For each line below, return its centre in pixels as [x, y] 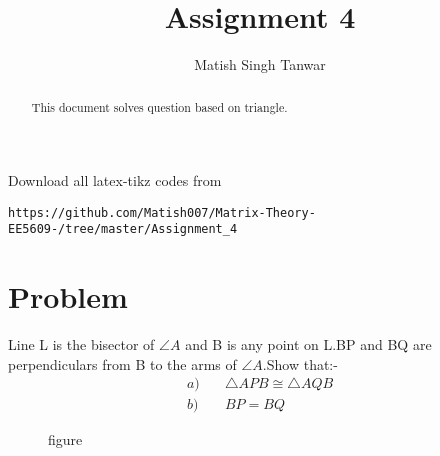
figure [65, 439]
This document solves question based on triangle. [159, 106]
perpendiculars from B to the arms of [122, 363]
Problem [68, 296]
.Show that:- [300, 363]
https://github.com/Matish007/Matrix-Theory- [162, 212]
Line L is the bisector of [81, 344]
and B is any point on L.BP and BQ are [308, 344]
